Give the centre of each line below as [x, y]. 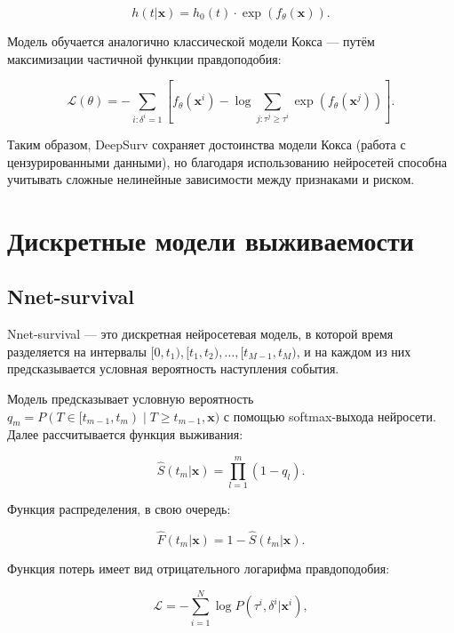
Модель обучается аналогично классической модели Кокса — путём [191, 41]
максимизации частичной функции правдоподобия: [144, 58]
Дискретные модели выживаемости [211, 240]
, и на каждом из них [354, 351]
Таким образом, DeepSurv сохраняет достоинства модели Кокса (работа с [207, 144]
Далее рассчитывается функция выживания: [125, 434]
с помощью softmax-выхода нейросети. [330, 416]
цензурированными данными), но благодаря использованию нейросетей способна [227, 161]
